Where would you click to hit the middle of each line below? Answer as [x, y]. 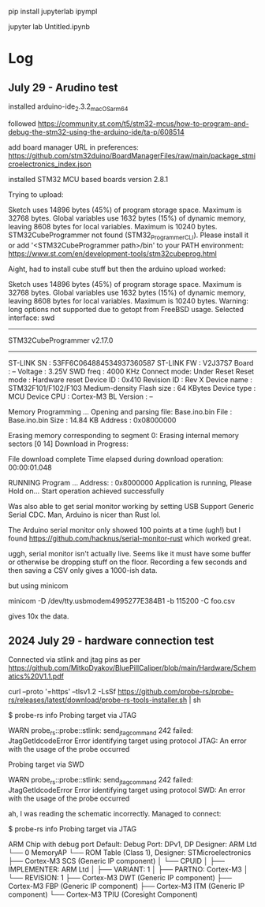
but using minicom [38, 585]
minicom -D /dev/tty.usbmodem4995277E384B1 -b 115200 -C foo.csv [121, 600]
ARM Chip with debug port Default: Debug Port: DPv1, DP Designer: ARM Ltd [132, 844]
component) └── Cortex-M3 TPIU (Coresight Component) [103, 894]
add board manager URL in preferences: [74, 147]
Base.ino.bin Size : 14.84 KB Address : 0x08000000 [92, 420]
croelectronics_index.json [50, 164]
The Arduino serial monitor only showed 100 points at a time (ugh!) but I [125, 530]
